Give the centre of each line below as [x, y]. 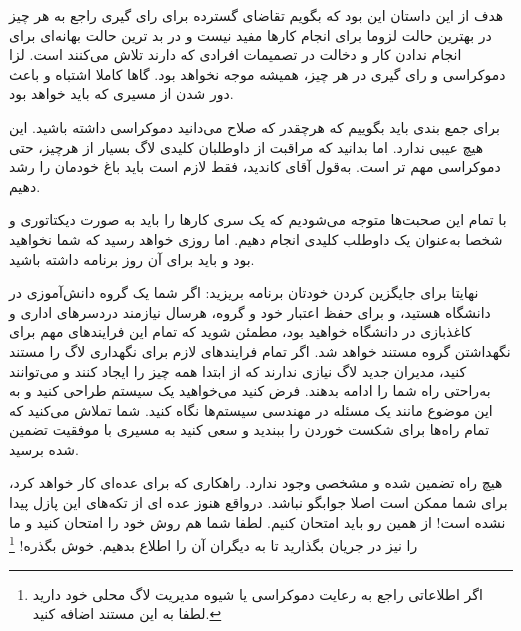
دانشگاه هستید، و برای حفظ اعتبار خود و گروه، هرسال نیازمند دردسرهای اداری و [250, 311]
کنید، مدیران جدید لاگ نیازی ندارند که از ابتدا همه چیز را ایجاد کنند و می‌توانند [238, 370]
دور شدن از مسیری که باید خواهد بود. [121, 93]
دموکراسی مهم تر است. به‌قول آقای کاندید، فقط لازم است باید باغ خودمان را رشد [255, 166]
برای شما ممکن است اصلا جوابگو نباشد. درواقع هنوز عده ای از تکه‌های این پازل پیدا [258, 502]
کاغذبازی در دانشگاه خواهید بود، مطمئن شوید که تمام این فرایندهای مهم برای [240, 331]
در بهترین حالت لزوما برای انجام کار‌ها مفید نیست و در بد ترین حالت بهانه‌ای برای [250, 34]
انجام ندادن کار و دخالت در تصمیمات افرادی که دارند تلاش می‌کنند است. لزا [235, 54]
